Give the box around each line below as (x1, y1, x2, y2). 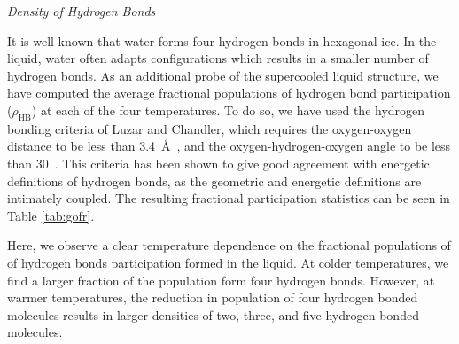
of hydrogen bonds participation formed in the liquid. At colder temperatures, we (7, 253, 449, 271)
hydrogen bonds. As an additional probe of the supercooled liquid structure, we (7, 66, 439, 84)
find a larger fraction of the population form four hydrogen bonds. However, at (7, 270, 435, 289)
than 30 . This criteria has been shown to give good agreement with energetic (7, 153, 430, 172)
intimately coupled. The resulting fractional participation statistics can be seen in (7, 189, 450, 207)
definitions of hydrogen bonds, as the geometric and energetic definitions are (7, 171, 422, 190)
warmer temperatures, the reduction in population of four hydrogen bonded (7, 288, 418, 307)
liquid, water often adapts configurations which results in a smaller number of (7, 49, 429, 67)
